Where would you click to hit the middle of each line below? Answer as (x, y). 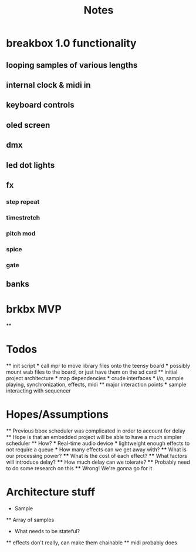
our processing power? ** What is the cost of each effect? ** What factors (97, 455)
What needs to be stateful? (47, 531)
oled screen (28, 125)
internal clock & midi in (48, 85)
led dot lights (31, 165)
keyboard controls (40, 105)
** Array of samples (30, 520)
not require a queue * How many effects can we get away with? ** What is (96, 449)
